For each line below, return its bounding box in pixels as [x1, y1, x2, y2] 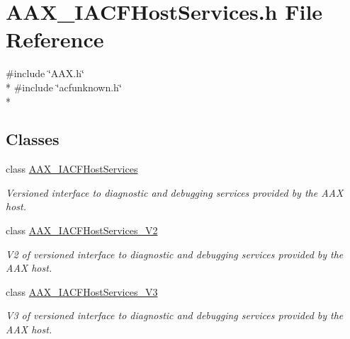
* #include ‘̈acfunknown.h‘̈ [6, 79, 122, 94]
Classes [6, 128, 60, 150]
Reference [6, 25, 104, 54]
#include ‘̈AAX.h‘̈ [6, 66, 84, 81]
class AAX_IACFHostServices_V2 [6, 223, 158, 238]
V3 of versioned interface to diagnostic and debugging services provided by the [6, 308, 344, 323]
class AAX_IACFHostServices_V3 [6, 284, 158, 299]
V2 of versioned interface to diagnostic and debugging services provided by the [6, 246, 344, 261]
